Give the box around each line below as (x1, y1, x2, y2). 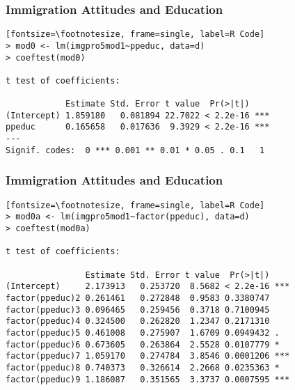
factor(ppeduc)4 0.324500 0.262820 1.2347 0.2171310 (6, 316, 270, 327)
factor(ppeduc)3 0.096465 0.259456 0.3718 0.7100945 (6, 304, 270, 315)
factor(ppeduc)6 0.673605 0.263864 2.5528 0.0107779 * (6, 339, 280, 350)
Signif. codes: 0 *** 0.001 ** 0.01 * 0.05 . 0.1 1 (6, 145, 265, 155)
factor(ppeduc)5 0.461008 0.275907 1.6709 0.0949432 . (6, 327, 280, 338)
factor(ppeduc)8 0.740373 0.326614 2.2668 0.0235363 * (6, 362, 280, 373)
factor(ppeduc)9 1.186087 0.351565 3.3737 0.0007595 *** (6, 374, 290, 384)
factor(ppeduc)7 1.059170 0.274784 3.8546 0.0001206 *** (6, 351, 290, 361)
